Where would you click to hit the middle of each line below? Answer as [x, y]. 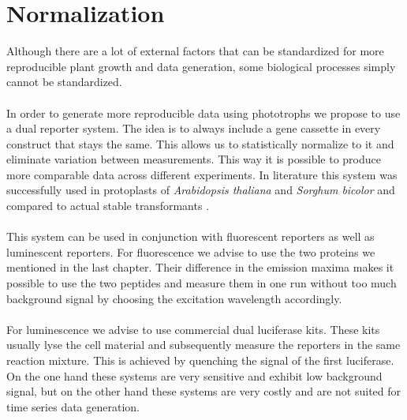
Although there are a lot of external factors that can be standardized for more [195, 51]
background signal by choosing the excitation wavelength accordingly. [174, 298]
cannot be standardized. [64, 82]
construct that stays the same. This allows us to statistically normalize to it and [200, 143]
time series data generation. [73, 406]
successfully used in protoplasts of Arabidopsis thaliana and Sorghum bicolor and [201, 190]
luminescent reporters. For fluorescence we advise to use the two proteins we [191, 251]
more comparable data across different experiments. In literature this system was [202, 174]
